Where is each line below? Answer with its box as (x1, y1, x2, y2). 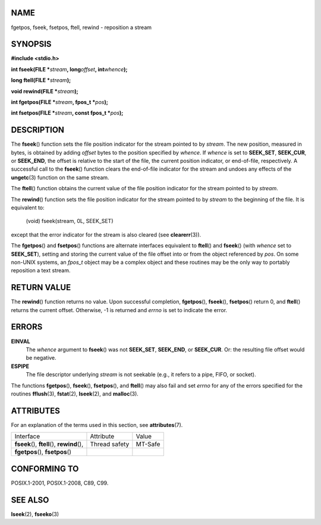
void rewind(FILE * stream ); (11, 87, 78, 95)
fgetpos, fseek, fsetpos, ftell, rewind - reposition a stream (11, 24, 152, 31)
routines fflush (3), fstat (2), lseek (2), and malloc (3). (11, 390, 139, 397)
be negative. (26, 354, 56, 361)
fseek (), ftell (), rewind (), (14, 440, 84, 448)
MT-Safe (136, 440, 160, 448)
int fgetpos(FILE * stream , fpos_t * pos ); (11, 98, 108, 105)
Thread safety (90, 440, 130, 448)
